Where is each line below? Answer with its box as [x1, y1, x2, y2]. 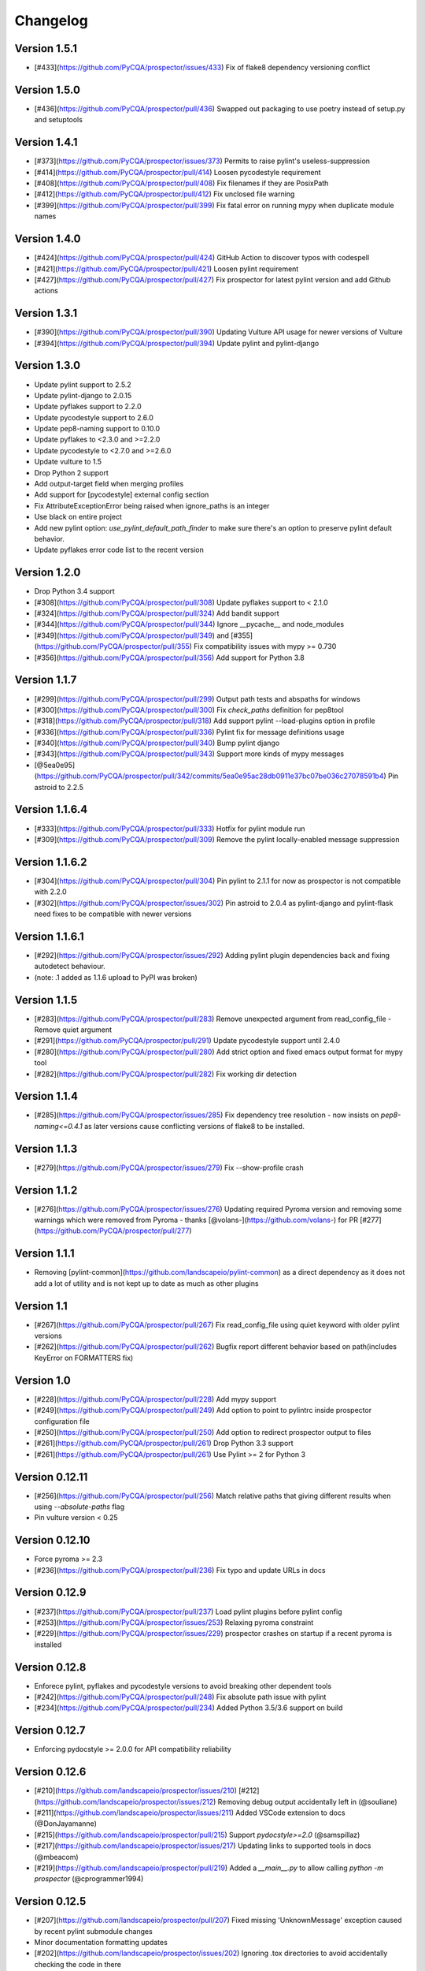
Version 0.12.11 [14, 1470, 88, 1484]
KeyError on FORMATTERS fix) [34, 1353, 134, 1362]
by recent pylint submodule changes [34, 1926, 153, 1936]
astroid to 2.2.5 [34, 782, 84, 792]
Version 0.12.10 [14, 1533, 91, 1547]
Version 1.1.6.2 [14, 855, 87, 869]
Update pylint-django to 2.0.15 [34, 390, 132, 400]
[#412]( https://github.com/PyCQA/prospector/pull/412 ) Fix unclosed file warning [34, 189, 295, 199]
